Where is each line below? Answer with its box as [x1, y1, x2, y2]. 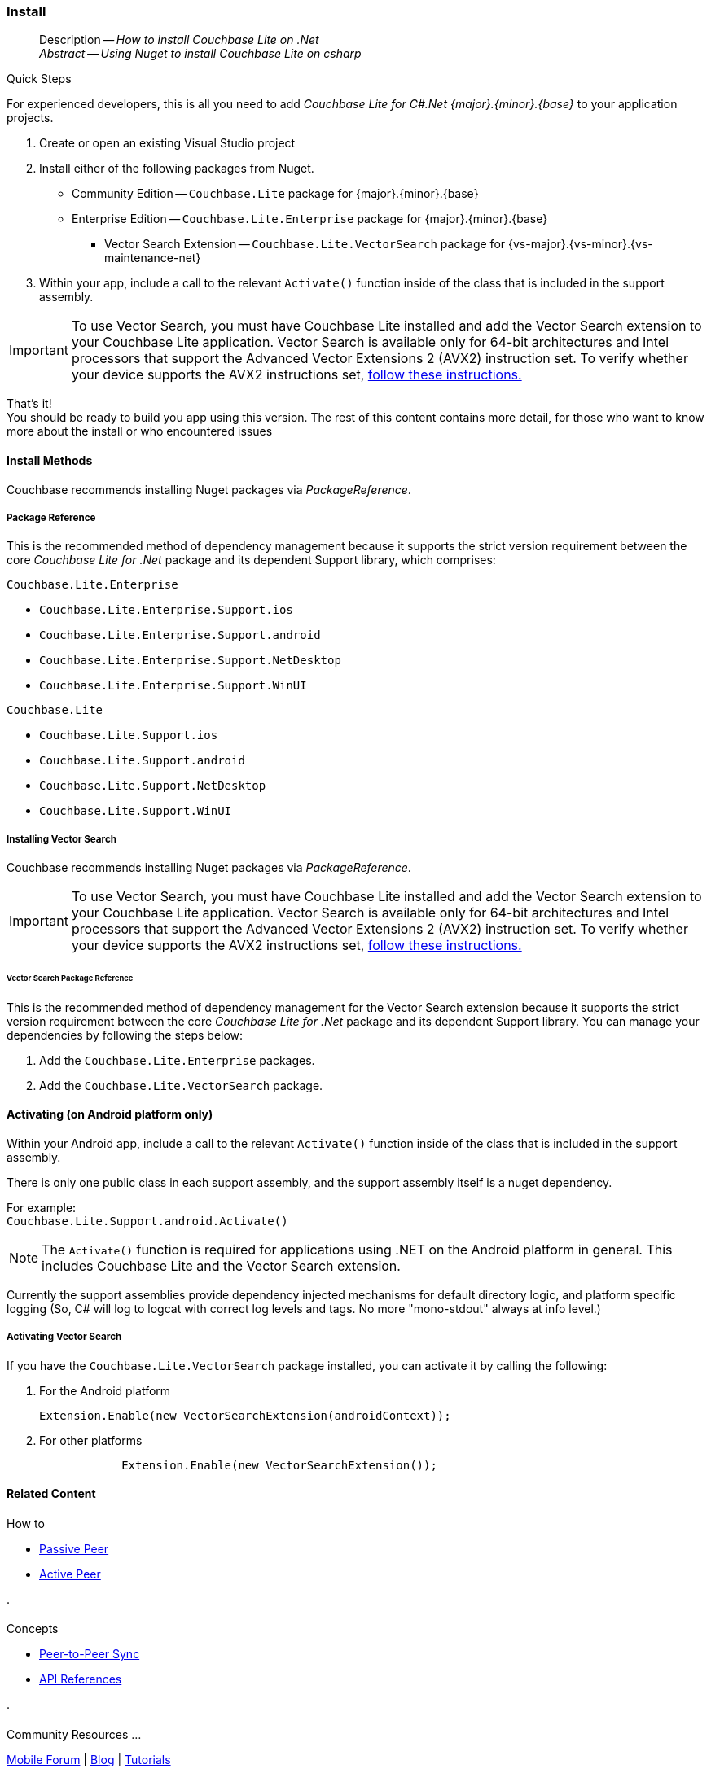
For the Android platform [39, 1383, 171, 1398]
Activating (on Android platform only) [7, 1107, 213, 1122]
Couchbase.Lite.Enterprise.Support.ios [39, 603, 293, 617]
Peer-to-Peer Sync [39, 1647, 140, 1661]
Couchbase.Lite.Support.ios [39, 729, 218, 742]
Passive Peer [39, 1541, 109, 1556]
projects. [7, 111, 54, 125]
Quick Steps [7, 72, 72, 86]
